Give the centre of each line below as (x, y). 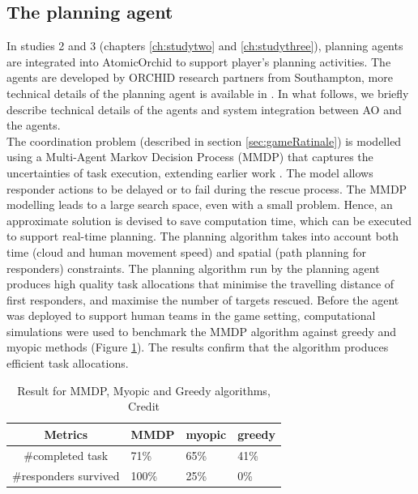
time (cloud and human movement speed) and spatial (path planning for (186, 251)
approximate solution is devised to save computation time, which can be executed (209, 220)
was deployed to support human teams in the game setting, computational (191, 315)
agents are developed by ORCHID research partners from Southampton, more (200, 77)
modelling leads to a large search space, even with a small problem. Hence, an (200, 204)
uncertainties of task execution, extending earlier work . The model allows (190, 172)
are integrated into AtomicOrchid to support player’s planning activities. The (199, 61)
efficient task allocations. (68, 363)
